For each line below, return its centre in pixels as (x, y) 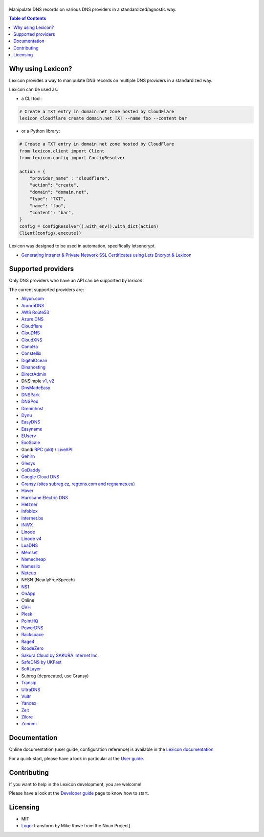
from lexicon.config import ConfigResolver (72, 158)
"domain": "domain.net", (59, 192)
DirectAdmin (34, 374)
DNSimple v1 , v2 (38, 381)
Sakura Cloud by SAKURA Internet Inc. (60, 655)
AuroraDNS (33, 305)
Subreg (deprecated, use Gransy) (55, 676)
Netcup (29, 573)
